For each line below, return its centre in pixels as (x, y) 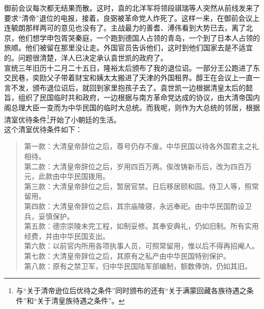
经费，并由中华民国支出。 (67, 236)
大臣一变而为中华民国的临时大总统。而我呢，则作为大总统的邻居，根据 (142, 107)
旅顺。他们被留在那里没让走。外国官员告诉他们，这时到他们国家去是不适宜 (128, 48)
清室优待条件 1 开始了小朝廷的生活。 (62, 118)
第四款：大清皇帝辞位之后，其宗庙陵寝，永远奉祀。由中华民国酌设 (134, 206)
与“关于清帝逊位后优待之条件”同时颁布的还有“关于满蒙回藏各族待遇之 (131, 290)
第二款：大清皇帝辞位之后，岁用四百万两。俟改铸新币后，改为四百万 (138, 166)
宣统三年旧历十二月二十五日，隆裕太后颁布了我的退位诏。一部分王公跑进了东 (132, 67)
